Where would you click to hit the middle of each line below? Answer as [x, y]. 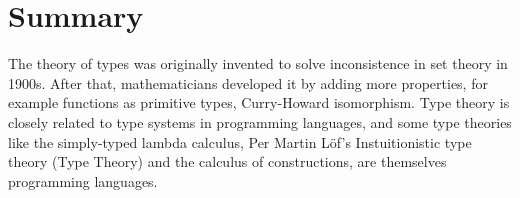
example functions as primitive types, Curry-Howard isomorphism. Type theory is [259, 102]
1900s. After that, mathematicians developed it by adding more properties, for [248, 82]
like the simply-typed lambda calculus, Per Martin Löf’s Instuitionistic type [240, 141]
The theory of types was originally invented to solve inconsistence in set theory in [258, 63]
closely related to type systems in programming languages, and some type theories [260, 121]
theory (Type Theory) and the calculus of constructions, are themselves [227, 161]
